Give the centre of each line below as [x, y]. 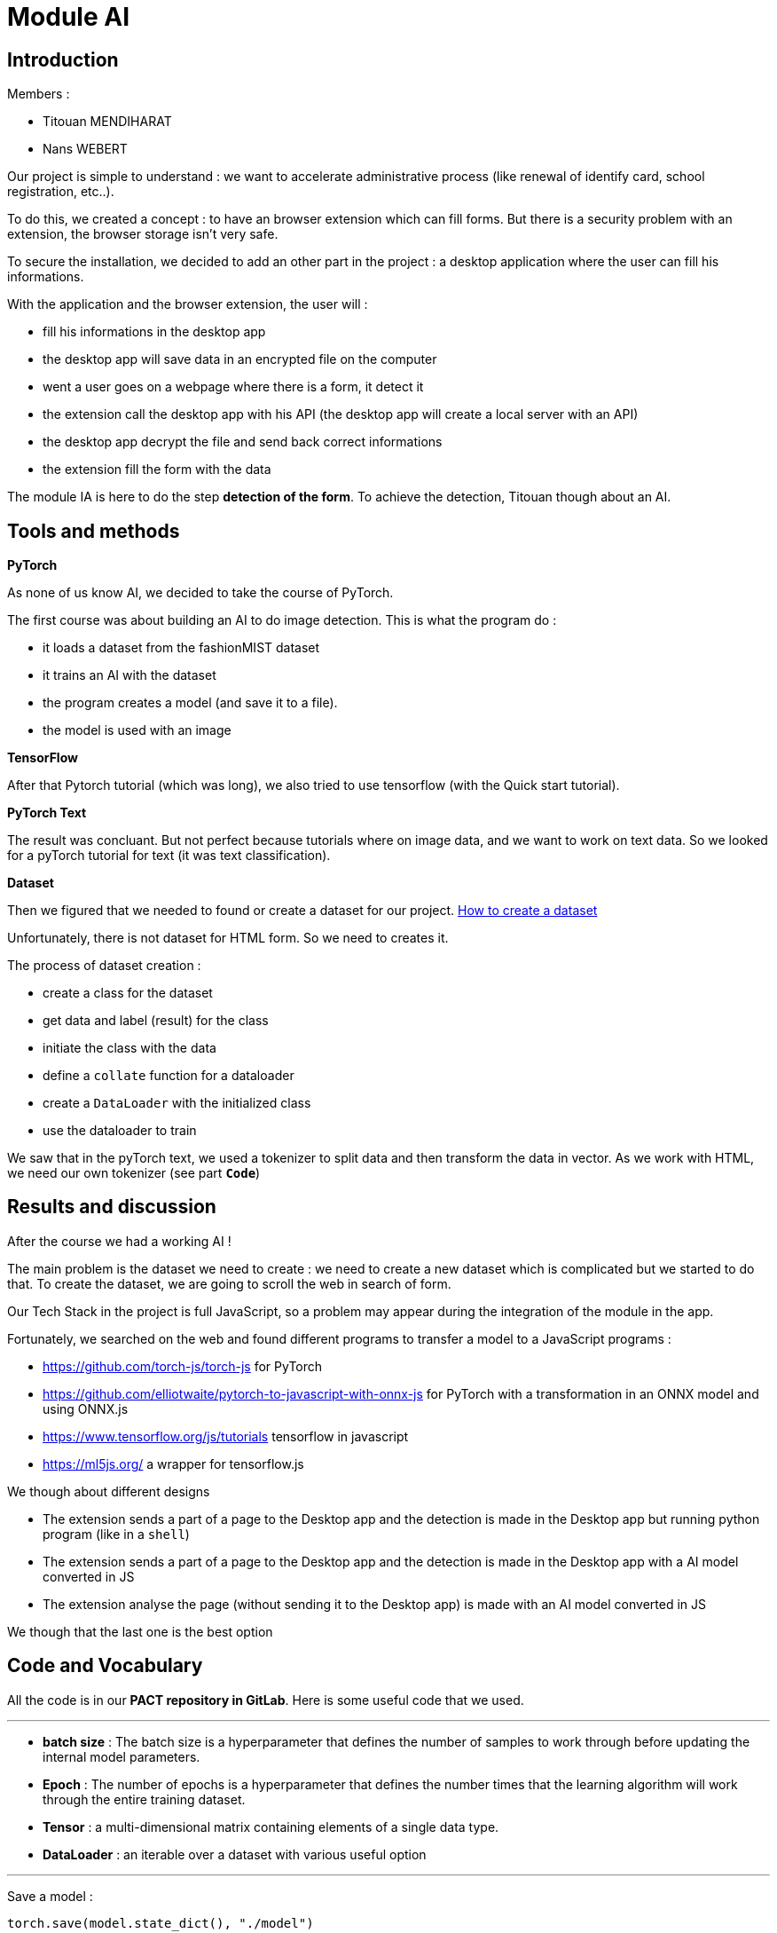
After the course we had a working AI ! [119, 1241]
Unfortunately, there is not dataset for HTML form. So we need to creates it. [228, 938]
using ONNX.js [86, 1408]
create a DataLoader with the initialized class [177, 1103]
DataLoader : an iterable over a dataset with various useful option [235, 1854]
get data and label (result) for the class [156, 1021]
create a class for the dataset [128, 993]
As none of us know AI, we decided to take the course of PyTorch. [200, 593]
